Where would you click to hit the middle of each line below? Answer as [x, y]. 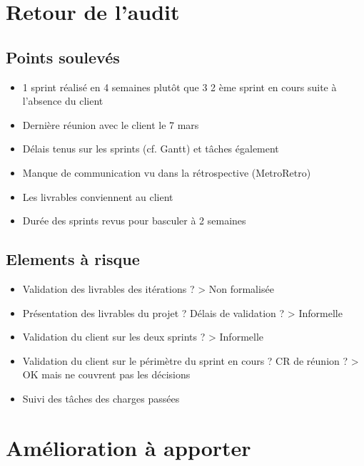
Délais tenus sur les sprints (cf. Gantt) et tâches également [151, 149]
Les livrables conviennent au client [98, 196]
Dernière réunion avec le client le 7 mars [111, 124]
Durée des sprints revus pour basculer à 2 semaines [134, 221]
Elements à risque [73, 259]
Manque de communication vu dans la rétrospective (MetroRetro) [167, 172]
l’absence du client [63, 101]
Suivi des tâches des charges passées [101, 398]
